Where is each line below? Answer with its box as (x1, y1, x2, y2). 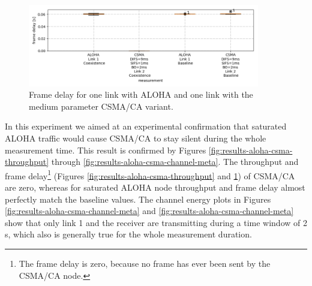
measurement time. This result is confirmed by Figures (5, 143, 206, 156)
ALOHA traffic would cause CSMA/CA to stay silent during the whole (5, 132, 266, 144)
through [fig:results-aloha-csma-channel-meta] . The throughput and (51, 155, 299, 168)
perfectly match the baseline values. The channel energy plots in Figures (5, 192, 271, 205)
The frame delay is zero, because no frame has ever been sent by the (19, 257, 271, 270)
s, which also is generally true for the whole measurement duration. (5, 228, 252, 240)
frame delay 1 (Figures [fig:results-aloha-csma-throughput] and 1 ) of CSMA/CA (5, 167, 295, 182)
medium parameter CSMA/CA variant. (29, 100, 173, 112)
